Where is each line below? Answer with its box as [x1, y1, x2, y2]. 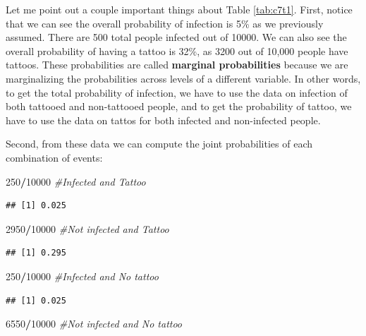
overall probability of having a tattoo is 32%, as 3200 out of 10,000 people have [6, 43, 348, 58]
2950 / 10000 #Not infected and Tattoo [6, 221, 169, 236]
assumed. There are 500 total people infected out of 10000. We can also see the [6, 30, 347, 44]
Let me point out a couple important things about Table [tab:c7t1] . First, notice [6, 2, 353, 16]
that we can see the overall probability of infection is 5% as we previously [6, 16, 324, 30]
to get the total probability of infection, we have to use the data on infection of [6, 85, 348, 100]
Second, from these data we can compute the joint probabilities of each [6, 136, 312, 151]
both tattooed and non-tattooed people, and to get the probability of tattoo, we [6, 99, 352, 114]
